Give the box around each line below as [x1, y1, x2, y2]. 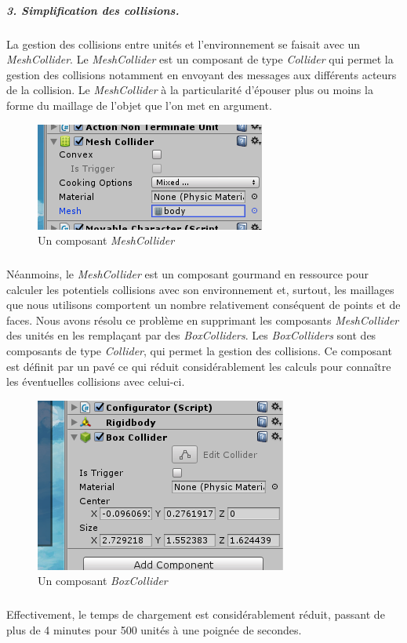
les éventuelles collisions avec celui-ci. [6, 373, 185, 390]
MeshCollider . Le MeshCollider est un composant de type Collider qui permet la [6, 51, 394, 67]
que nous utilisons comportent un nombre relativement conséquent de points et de [6, 296, 401, 313]
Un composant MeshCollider [38, 232, 175, 249]
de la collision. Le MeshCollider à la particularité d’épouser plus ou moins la [6, 82, 373, 98]
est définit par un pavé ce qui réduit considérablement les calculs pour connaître [6, 358, 391, 374]
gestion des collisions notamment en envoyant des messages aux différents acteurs [6, 66, 397, 82]
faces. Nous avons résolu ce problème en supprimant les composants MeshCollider [6, 311, 399, 328]
